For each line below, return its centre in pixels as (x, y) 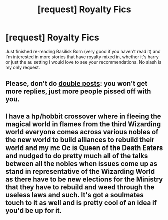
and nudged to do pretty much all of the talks (77, 155)
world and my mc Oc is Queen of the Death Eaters (84, 148)
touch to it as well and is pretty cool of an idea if (81, 203)
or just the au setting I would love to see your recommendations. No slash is (83, 62)
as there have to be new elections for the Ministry (84, 179)
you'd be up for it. (33, 211)
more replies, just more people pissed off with (78, 91)
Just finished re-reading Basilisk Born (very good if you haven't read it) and (83, 51)
